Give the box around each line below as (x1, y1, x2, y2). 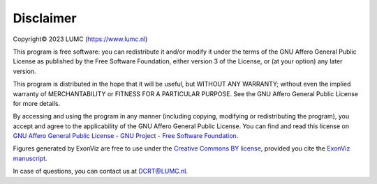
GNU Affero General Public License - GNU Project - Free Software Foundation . (13, 132, 239, 140)
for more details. (13, 99, 61, 107)
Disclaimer (13, 10, 77, 26)
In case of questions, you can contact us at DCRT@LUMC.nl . (13, 167, 188, 176)
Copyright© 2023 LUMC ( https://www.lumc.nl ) (13, 35, 148, 43)
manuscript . (13, 154, 48, 162)
